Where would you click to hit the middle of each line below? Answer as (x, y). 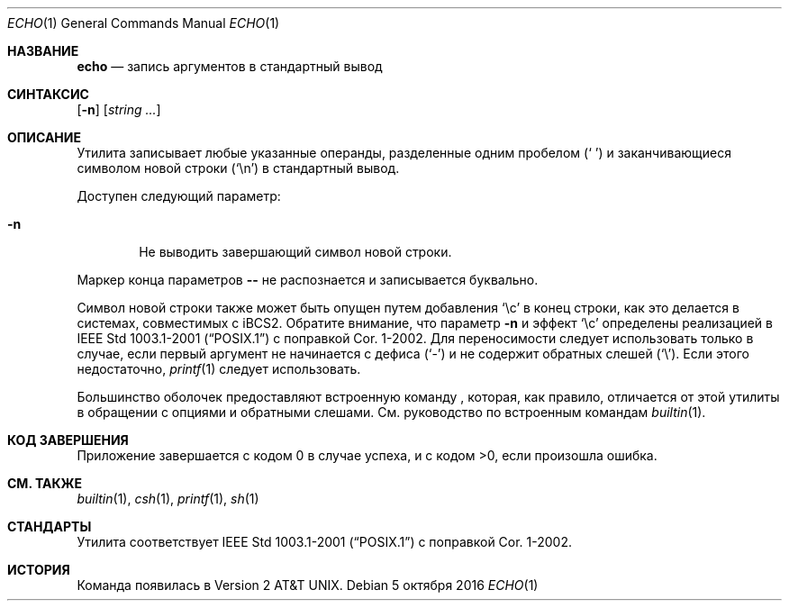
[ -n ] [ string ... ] (119, 109)
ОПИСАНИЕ (44, 137)
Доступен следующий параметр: (179, 196)
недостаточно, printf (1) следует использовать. (219, 369)
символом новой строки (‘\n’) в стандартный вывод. (238, 168)
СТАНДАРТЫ (50, 526)
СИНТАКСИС (48, 94)
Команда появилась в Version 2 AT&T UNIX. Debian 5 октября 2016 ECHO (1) (308, 585)
